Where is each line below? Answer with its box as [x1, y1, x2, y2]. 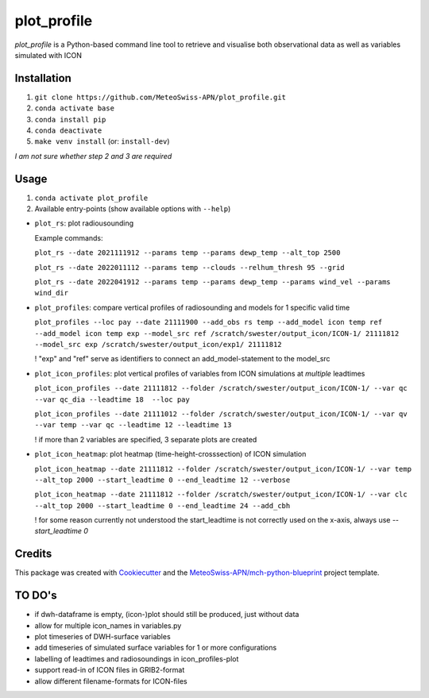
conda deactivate [34, 126, 102, 135]
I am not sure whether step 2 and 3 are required [14, 151, 172, 160]
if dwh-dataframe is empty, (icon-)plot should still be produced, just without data [34, 610, 300, 619]
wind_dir [34, 288, 69, 298]
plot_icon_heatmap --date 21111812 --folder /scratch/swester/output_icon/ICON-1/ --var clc [34, 490, 408, 499]
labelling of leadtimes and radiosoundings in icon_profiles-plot [34, 654, 239, 663]
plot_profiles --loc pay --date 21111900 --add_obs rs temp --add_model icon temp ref [34, 318, 383, 327]
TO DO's [14, 588, 57, 603]
